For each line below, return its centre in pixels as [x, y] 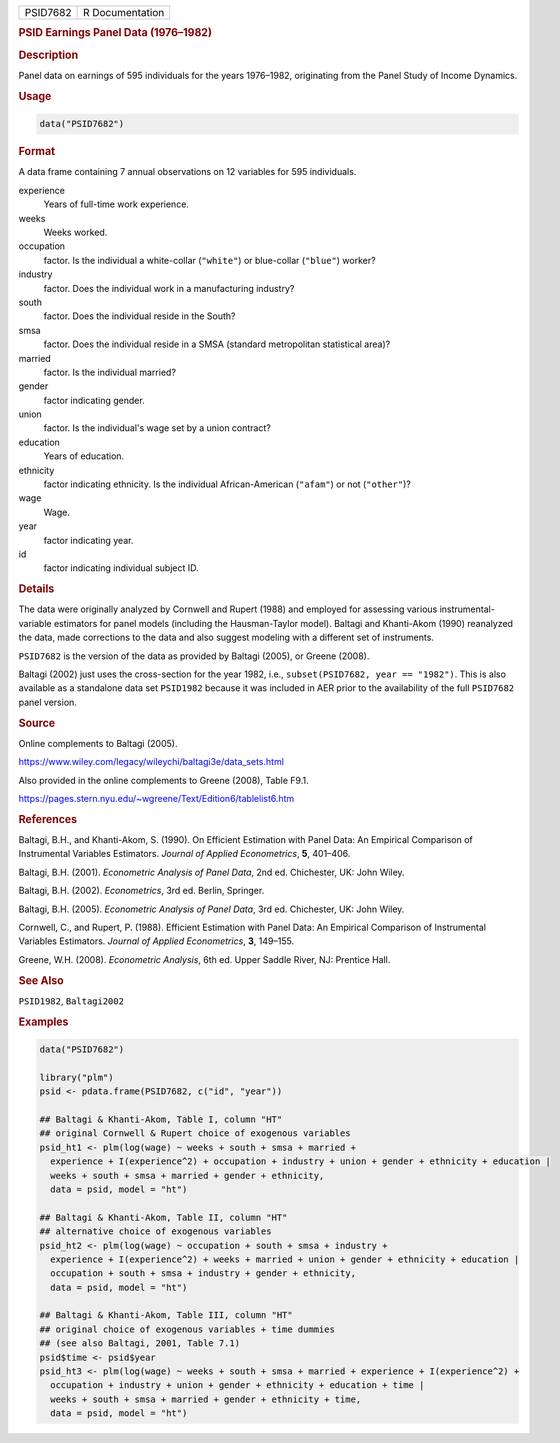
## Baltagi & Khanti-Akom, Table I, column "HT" [161, 1119]
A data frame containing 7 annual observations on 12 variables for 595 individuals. [187, 172]
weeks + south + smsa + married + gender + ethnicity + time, [206, 1399]
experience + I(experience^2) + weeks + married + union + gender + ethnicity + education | [285, 1259]
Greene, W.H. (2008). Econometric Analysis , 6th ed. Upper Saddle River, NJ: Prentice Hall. [204, 959]
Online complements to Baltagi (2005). [98, 743]
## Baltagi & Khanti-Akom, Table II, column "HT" [163, 1217]
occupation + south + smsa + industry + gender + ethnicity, [203, 1273]
